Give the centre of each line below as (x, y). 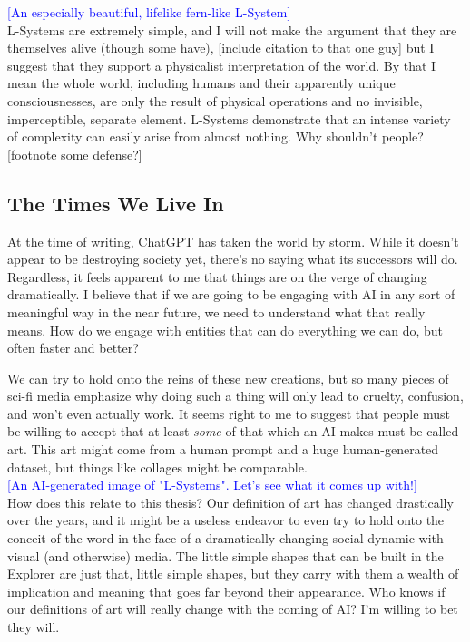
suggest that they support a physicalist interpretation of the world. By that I (222, 65)
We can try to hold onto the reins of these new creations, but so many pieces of (228, 378)
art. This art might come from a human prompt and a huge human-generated (223, 449)
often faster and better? (73, 348)
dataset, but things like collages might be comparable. (157, 467)
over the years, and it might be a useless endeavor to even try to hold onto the (226, 520)
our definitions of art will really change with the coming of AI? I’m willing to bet (233, 609)
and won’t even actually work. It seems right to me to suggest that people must (229, 413)
